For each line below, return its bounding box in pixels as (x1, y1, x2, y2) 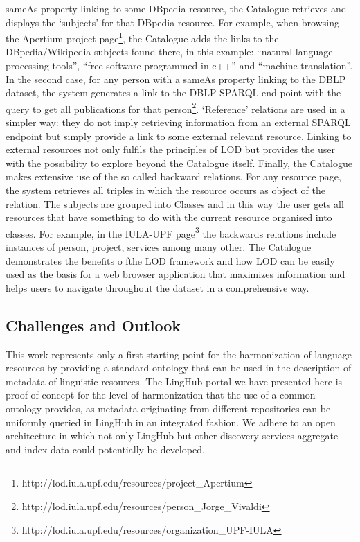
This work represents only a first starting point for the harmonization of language (6, 347, 352, 361)
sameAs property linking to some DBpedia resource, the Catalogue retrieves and (6, 1, 347, 15)
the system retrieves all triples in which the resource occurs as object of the (6, 183, 325, 198)
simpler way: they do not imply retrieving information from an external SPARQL (6, 115, 351, 130)
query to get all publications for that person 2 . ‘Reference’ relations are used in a (6, 99, 345, 116)
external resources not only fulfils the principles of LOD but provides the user (6, 142, 335, 157)
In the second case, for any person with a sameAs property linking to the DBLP (6, 71, 346, 86)
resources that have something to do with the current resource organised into (6, 210, 332, 225)
